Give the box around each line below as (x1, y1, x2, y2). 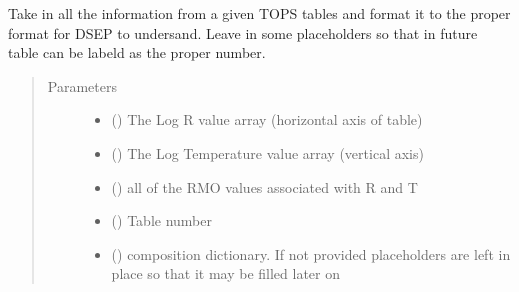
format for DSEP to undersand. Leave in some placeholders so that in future (8, 22, 478, 43)
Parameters (47, 75, 117, 96)
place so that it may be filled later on (111, 263, 340, 284)
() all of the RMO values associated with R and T (111, 176, 418, 197)
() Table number (111, 210, 212, 231)
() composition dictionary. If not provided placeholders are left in (111, 243, 511, 264)
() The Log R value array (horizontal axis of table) (111, 109, 423, 130)
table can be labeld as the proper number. (8, 42, 266, 63)
